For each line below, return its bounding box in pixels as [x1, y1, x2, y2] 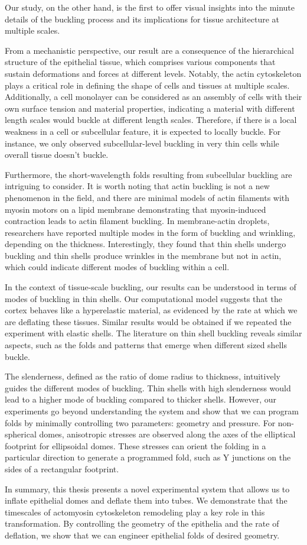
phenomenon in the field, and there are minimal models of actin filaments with [5, 191, 290, 203]
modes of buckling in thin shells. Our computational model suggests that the [5, 292, 282, 304]
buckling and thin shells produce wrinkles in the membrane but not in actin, [5, 249, 282, 261]
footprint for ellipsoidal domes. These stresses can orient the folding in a [5, 439, 266, 452]
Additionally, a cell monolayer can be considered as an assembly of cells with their [5, 90, 302, 103]
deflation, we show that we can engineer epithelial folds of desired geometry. [5, 528, 280, 541]
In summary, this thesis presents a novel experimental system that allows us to [5, 482, 290, 495]
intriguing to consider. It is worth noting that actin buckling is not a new [5, 180, 270, 192]
